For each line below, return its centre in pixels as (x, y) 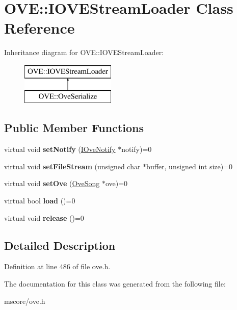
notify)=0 (137, 149)
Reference (39, 28)
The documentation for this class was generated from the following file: (115, 284)
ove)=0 (116, 183)
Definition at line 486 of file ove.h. (57, 266)
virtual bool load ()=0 (40, 201)
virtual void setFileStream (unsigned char (72, 166)
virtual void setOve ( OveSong (52, 183)
